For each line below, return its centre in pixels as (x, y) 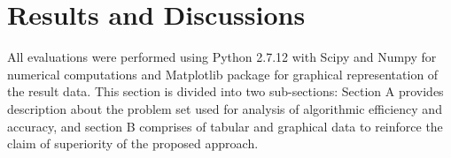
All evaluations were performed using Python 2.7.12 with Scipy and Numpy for (222, 57)
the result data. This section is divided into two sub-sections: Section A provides (225, 91)
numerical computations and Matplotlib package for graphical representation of (223, 74)
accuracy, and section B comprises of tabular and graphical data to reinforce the (225, 126)
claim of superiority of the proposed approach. (133, 143)
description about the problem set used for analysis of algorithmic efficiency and (225, 108)
